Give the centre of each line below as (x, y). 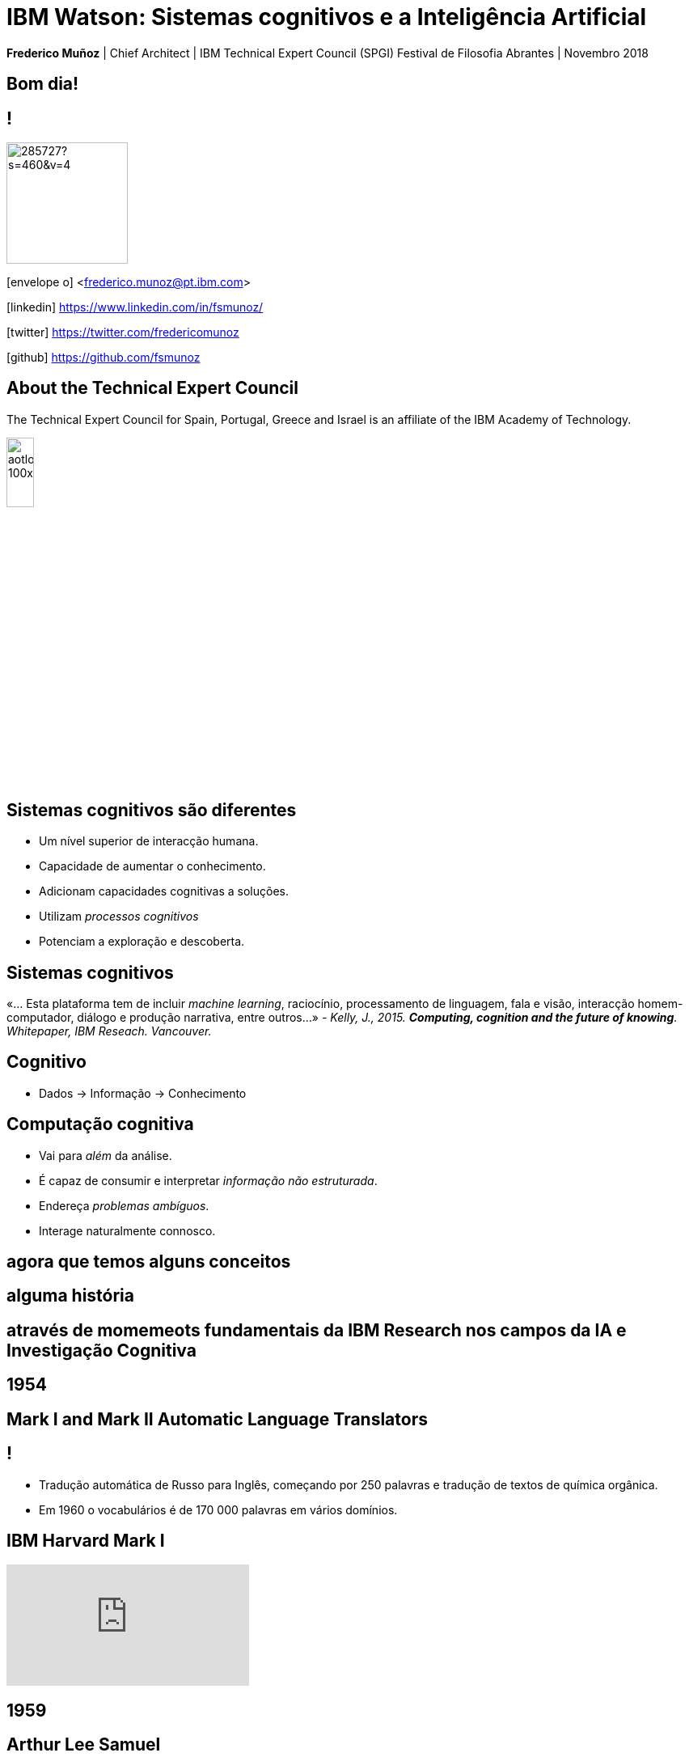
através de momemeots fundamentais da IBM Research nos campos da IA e (317, 1330)
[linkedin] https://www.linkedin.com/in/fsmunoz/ (135, 307)
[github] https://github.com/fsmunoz (104, 358)
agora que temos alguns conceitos (149, 1262)
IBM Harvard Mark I (86, 1541)
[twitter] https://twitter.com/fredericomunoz (123, 332)
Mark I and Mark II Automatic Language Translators (217, 1419)
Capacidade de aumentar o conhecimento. (152, 866)
